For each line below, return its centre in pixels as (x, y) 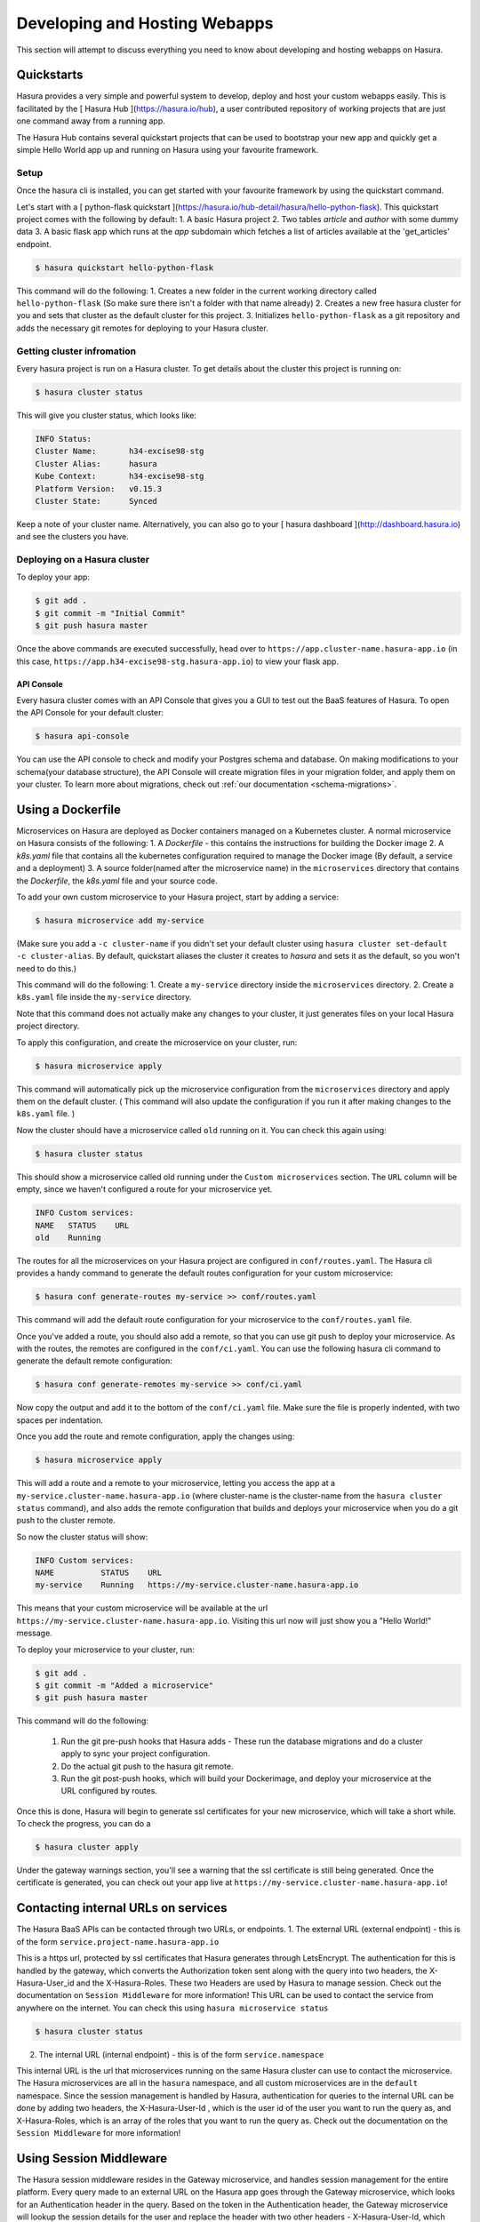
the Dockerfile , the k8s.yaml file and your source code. (117, 881)
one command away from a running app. (91, 121)
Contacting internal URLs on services (122, 1908)
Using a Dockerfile (69, 809)
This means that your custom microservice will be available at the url (142, 1608)
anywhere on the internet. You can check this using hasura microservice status (172, 2008)
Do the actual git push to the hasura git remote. (147, 1766)
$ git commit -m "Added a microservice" (124, 1686)
